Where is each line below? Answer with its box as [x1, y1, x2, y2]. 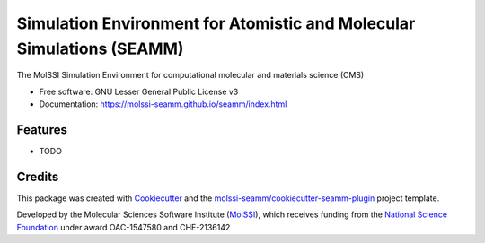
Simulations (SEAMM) [16, 39, 184, 58]
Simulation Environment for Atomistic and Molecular [16, 13, 416, 33]
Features [16, 122, 67, 137]
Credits [16, 169, 59, 184]
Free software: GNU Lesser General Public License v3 [39, 86, 239, 97]
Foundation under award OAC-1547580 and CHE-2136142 [16, 221, 231, 232]
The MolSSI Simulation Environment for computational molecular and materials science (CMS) [16, 70, 365, 81]
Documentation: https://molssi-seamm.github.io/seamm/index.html [39, 99, 287, 109]
